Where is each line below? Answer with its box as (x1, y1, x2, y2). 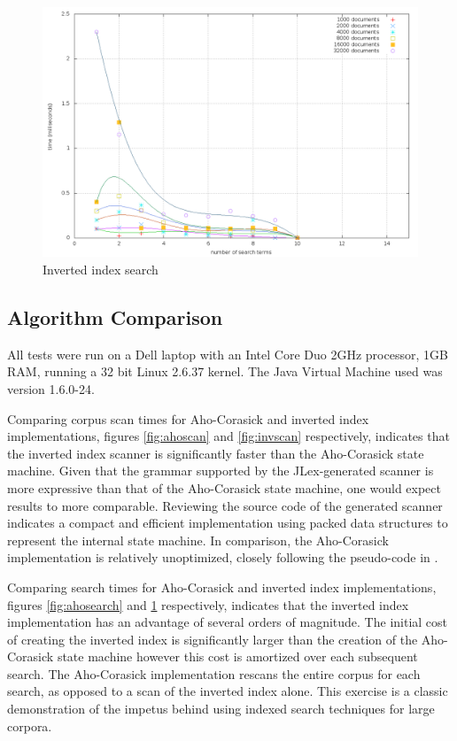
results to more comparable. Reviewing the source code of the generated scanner (7, 496, 443, 514)
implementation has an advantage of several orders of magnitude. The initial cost (7, 613, 448, 631)
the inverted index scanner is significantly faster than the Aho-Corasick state (7, 444, 424, 462)
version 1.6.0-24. (7, 379, 95, 398)
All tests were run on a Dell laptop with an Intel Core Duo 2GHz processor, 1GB (7, 344, 448, 363)
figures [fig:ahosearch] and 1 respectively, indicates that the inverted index (7, 595, 409, 614)
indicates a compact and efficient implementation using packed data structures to (7, 513, 448, 532)
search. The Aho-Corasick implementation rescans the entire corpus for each (7, 664, 421, 683)
